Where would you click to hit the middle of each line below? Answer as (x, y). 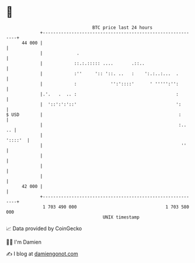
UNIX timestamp (121, 217)
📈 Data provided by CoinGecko (44, 228)
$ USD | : (94, 115)
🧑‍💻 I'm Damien (24, 242)
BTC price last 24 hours (123, 28)
